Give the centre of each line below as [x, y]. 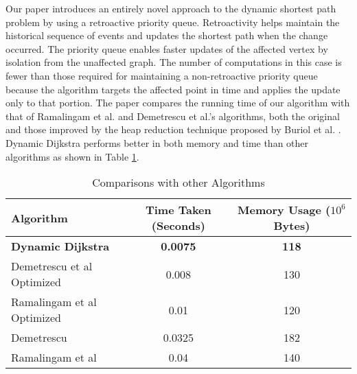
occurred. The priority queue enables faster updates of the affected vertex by [167, 48]
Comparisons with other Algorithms [178, 183]
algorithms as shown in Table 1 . [72, 156]
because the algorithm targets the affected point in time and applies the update [173, 89]
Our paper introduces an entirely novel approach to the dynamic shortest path [171, 8]
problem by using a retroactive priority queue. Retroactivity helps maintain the [173, 22]
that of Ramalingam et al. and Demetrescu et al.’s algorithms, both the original [173, 116]
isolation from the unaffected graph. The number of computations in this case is [174, 62]
